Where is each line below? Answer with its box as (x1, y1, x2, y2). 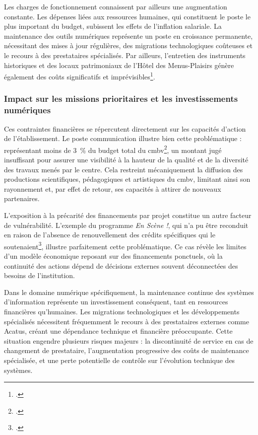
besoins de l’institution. (4, 270, 75, 281)
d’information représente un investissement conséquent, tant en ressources (4, 296, 228, 307)
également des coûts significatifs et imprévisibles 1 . (4, 70, 155, 81)
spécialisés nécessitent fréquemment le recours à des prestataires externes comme (4, 316, 249, 326)
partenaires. (4, 193, 40, 204)
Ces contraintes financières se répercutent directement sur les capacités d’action (4, 123, 246, 134)
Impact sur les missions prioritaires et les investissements (4, 92, 238, 105)
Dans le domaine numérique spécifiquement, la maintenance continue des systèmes (4, 287, 254, 297)
